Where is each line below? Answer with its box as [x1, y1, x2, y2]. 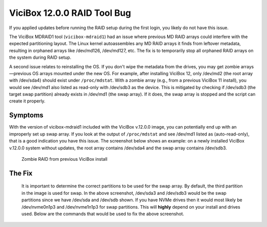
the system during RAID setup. [9, 54, 72, 60]
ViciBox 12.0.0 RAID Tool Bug [9, 7, 131, 18]
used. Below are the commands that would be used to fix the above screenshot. [21, 211, 184, 217]
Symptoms [9, 111, 44, 120]
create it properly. [9, 98, 45, 104]
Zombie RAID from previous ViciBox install [21, 156, 108, 162]
